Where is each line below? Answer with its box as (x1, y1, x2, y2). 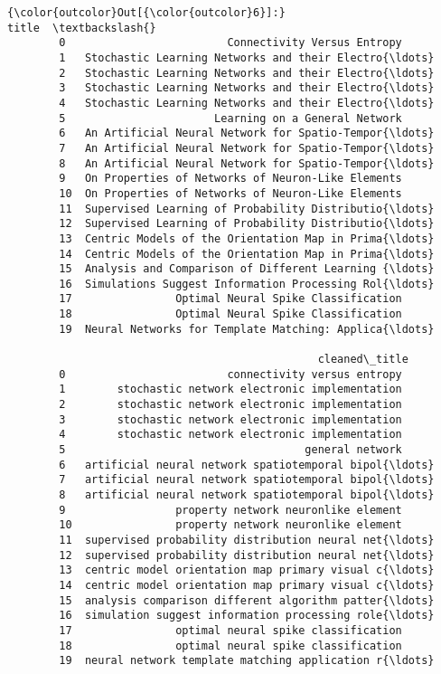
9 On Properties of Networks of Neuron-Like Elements (59, 172, 402, 185)
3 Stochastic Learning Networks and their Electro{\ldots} (59, 81, 435, 95)
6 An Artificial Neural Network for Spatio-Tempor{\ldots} (59, 127, 435, 140)
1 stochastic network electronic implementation (59, 383, 402, 396)
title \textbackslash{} (7, 21, 156, 34)
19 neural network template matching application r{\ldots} (59, 654, 435, 668)
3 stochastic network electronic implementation (59, 413, 402, 426)
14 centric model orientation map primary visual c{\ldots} (59, 578, 435, 592)
